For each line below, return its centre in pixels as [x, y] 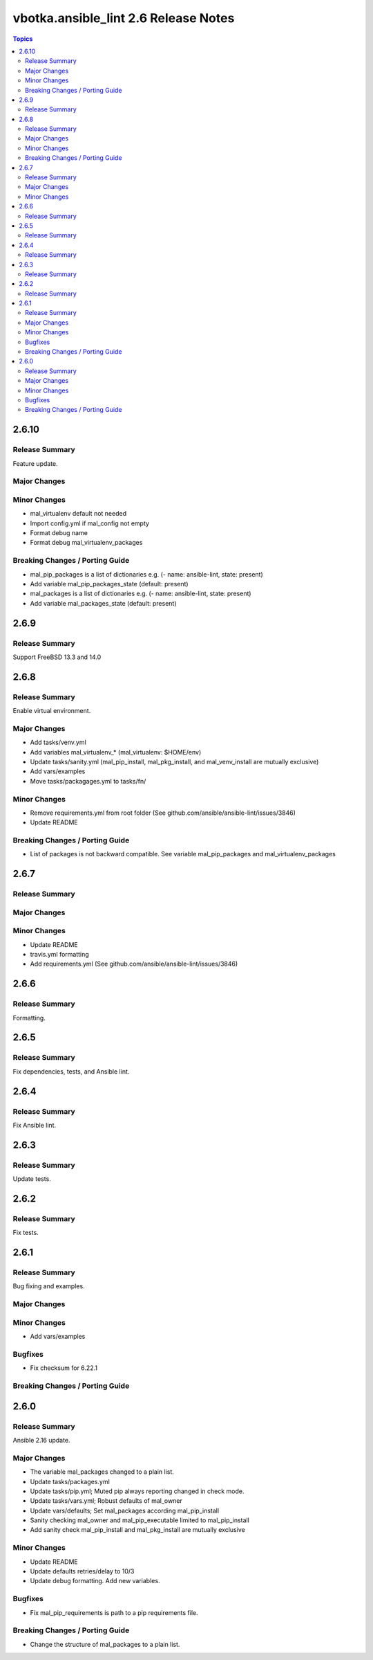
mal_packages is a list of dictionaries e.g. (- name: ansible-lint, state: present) [141, 594]
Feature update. [35, 463]
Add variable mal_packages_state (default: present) [103, 603]
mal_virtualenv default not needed [78, 514]
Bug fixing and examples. [49, 1286]
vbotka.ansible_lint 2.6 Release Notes [124, 18]
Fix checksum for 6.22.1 [64, 1368]
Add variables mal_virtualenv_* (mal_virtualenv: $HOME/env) [116, 752]
